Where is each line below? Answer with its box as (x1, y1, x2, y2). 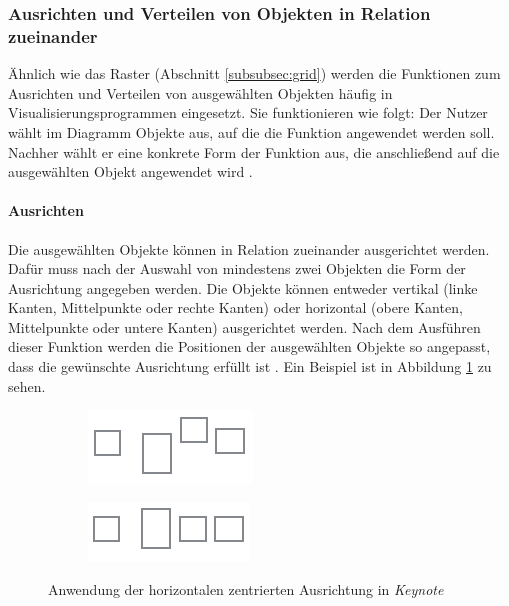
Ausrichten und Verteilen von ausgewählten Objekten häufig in (8, 82, 393, 103)
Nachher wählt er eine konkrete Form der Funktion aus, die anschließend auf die (8, 141, 500, 162)
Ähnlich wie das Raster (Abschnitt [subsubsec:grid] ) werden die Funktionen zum (8, 63, 501, 84)
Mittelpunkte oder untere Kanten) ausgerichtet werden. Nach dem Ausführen (8, 316, 481, 337)
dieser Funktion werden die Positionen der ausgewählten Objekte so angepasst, (8, 336, 491, 357)
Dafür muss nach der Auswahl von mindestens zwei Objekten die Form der (8, 258, 466, 279)
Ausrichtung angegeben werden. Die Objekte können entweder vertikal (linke (8, 277, 478, 298)
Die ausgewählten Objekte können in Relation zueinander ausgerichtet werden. (8, 238, 490, 259)
